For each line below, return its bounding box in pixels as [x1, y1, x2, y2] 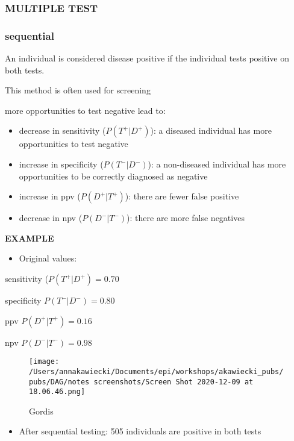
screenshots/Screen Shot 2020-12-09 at [93, 377, 254, 386]
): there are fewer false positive [125, 190, 239, 202]
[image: [29, 357, 60, 366]
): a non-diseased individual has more [148, 158, 286, 170]
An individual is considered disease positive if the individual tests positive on [5, 52, 290, 64]
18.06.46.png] [29, 387, 86, 396]
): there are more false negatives [127, 211, 245, 224]
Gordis [29, 404, 54, 417]
